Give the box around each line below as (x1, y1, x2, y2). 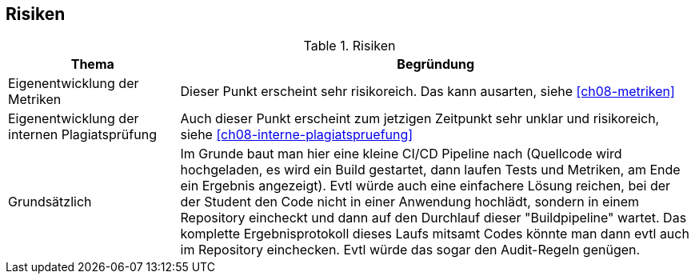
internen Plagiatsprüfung (8, 126, 157, 143)
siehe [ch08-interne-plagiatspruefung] (180, 126, 413, 143)
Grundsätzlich (8, 194, 92, 210)
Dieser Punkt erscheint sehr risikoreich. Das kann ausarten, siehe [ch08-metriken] (180, 83, 675, 100)
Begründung (397, 56, 475, 73)
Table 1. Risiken (303, 38, 396, 54)
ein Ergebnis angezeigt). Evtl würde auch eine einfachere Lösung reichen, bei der (180, 178, 671, 194)
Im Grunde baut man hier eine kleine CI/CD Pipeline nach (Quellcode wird (180, 146, 622, 162)
